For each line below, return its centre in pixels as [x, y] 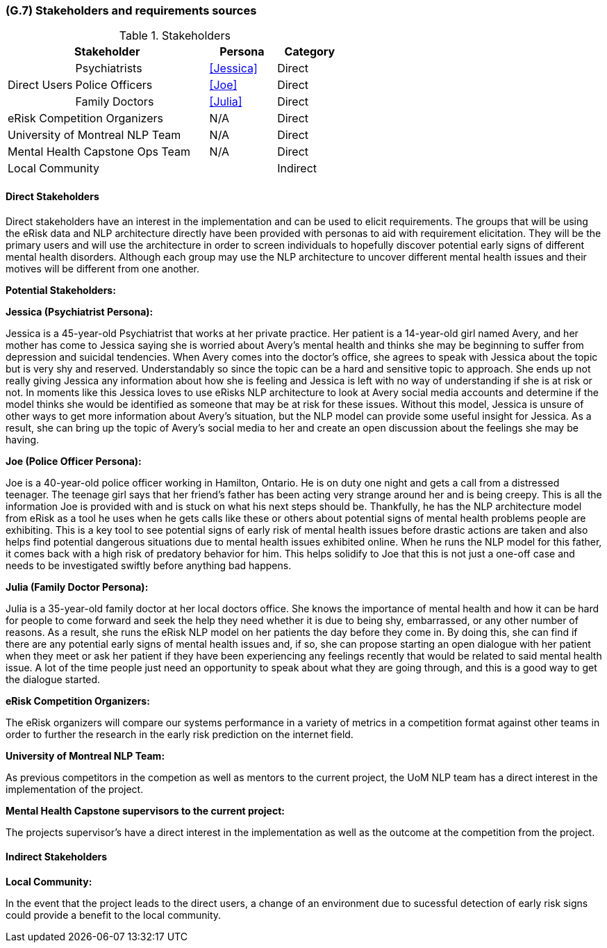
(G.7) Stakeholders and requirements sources [131, 10]
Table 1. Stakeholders [175, 36]
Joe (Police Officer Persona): [74, 461]
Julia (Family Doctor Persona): [77, 587]
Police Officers [114, 85]
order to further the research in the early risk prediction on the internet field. [180, 734]
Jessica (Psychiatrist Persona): [80, 311]
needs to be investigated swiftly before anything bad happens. [149, 565]
